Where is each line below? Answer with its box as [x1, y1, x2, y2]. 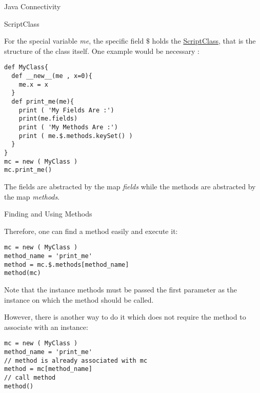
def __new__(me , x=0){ [11, 72, 92, 80]
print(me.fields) [18, 115, 78, 123]
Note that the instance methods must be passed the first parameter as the [4, 284, 237, 294]
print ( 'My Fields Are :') [18, 106, 114, 114]
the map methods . [4, 191, 60, 202]
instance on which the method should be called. [4, 294, 154, 305]
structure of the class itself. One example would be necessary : [4, 45, 199, 56]
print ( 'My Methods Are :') [18, 123, 118, 131]
